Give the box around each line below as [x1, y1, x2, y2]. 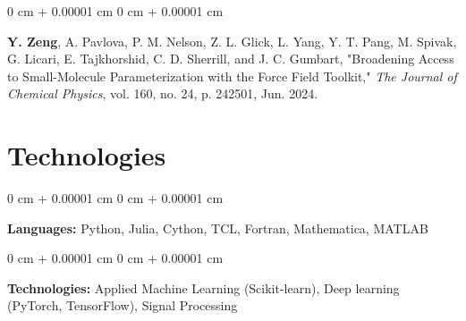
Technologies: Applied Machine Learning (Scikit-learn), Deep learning [7, 278, 400, 297]
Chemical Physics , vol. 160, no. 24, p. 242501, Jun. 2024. [7, 84, 318, 103]
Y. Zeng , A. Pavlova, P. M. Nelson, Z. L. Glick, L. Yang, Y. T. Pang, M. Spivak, [7, 31, 457, 50]
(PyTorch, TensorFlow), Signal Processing [7, 296, 238, 315]
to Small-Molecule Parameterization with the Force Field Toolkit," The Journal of [7, 66, 457, 85]
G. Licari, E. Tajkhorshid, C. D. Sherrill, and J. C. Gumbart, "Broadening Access [7, 49, 454, 68]
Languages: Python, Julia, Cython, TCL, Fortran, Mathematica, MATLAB [7, 218, 428, 237]
